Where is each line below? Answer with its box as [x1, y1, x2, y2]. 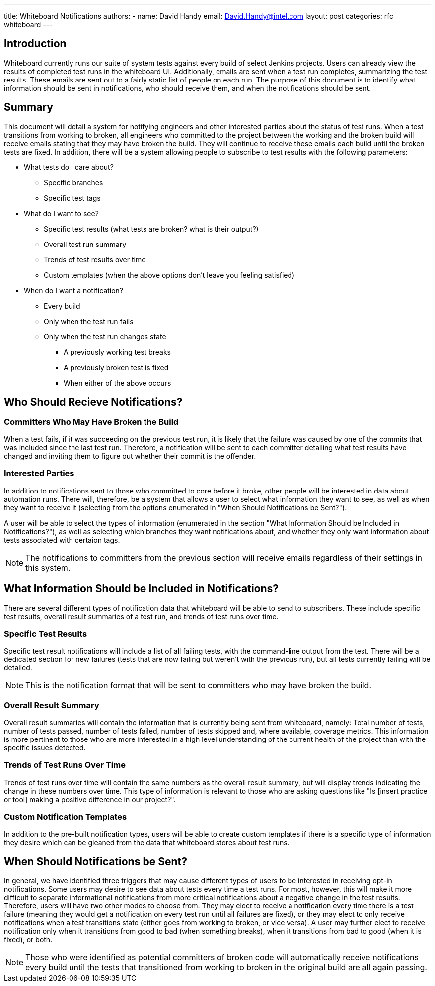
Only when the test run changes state [44, 332, 166, 341]
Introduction [4, 37, 67, 50]
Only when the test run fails [44, 317, 134, 326]
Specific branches [44, 178, 103, 187]
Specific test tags [44, 193, 101, 202]
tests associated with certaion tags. [4, 535, 120, 544]
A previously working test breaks [64, 347, 171, 356]
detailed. [4, 663, 32, 672]
